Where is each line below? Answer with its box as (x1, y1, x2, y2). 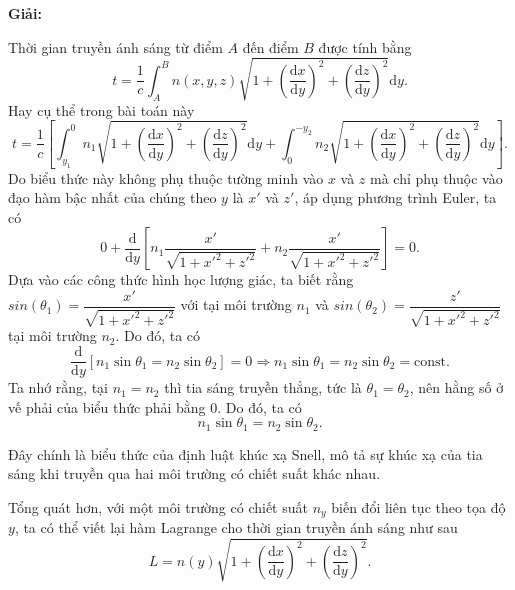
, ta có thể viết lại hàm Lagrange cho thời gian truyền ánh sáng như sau (14, 517, 458, 538)
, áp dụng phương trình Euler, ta (294, 187, 497, 208)
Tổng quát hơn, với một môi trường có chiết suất (8, 496, 308, 517)
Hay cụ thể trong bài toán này (8, 99, 195, 120)
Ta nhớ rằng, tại (8, 377, 109, 398)
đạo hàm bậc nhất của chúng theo (8, 187, 217, 208)
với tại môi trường (180, 294, 292, 315)
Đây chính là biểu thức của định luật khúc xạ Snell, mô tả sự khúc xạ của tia (8, 443, 483, 464)
